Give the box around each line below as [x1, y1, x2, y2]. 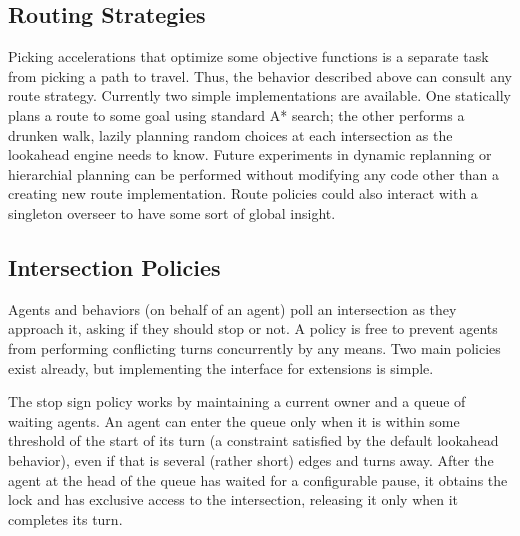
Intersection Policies [8, 251, 221, 282]
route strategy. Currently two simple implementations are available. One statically [8, 85, 511, 106]
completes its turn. [8, 508, 123, 529]
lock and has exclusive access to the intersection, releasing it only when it [8, 489, 459, 510]
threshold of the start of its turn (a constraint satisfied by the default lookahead [8, 430, 499, 451]
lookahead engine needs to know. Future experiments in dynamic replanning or [8, 144, 492, 165]
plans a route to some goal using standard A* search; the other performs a [8, 104, 465, 125]
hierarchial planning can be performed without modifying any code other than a [8, 163, 500, 184]
